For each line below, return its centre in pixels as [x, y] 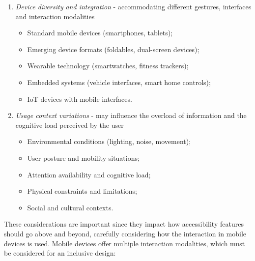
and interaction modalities [55, 16]
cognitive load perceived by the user [70, 125]
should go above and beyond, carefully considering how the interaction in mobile [125, 233]
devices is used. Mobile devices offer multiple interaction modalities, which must [125, 243]
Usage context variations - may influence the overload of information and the [131, 115]
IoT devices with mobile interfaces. [80, 99]
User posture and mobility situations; [83, 158]
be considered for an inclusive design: [60, 253]
